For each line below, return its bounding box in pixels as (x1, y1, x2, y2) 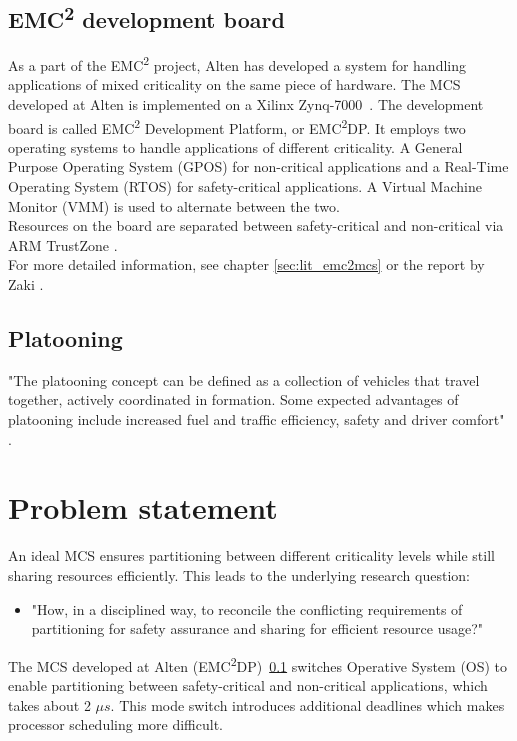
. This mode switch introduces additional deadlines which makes (110, 694, 505, 715)
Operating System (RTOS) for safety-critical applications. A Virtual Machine (8, 176, 482, 197)
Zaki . (8, 274, 44, 295)
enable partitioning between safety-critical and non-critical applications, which (8, 674, 488, 695)
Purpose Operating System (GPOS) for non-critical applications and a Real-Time (8, 156, 509, 177)
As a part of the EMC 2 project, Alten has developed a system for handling (8, 52, 466, 75)
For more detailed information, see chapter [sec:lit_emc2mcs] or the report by (8, 254, 485, 275)
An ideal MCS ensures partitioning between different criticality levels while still (8, 545, 495, 566)
